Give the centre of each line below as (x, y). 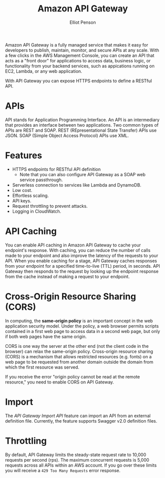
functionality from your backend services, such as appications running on (80, 66)
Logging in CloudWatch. (37, 211)
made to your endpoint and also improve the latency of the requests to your (82, 255)
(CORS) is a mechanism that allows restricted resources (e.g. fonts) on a (78, 356)
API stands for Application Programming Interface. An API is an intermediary (82, 120)
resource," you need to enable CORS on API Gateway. (60, 382)
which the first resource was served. (42, 367)
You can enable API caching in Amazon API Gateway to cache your (73, 245)
